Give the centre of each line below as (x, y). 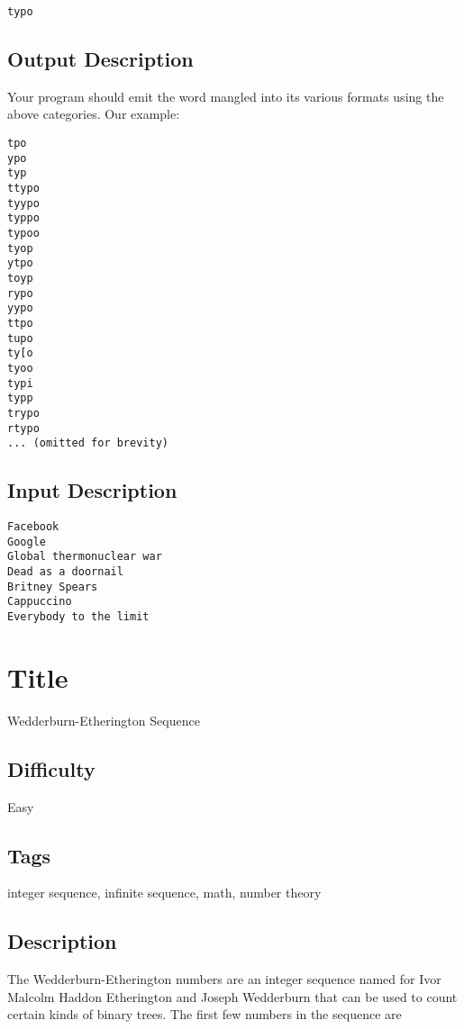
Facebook (33, 527)
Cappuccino (40, 602)
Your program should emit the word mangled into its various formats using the (226, 96)
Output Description (100, 59)
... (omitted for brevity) (88, 443)
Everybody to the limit (78, 616)
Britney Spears (53, 587)
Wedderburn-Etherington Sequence (104, 720)
